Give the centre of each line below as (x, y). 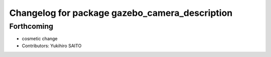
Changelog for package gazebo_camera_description (121, 13)
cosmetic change (40, 39)
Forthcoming (31, 26)
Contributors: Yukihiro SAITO (52, 46)
